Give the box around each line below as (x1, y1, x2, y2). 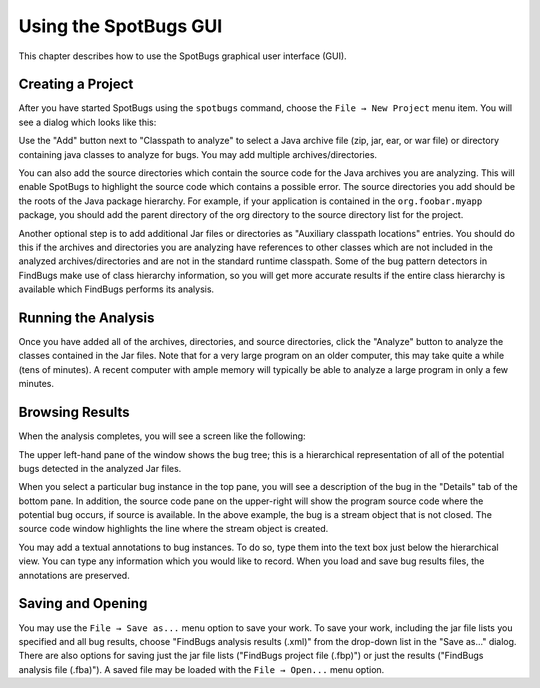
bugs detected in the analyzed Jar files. (18, 462, 182, 474)
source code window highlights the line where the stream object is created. (18, 523, 329, 535)
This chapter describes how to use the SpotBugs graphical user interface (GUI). (18, 50, 347, 62)
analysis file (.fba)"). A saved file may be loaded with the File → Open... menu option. (18, 663, 385, 675)
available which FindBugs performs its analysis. (18, 283, 215, 295)
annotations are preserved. (18, 569, 130, 581)
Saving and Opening (18, 595, 148, 612)
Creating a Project (18, 76, 134, 93)
